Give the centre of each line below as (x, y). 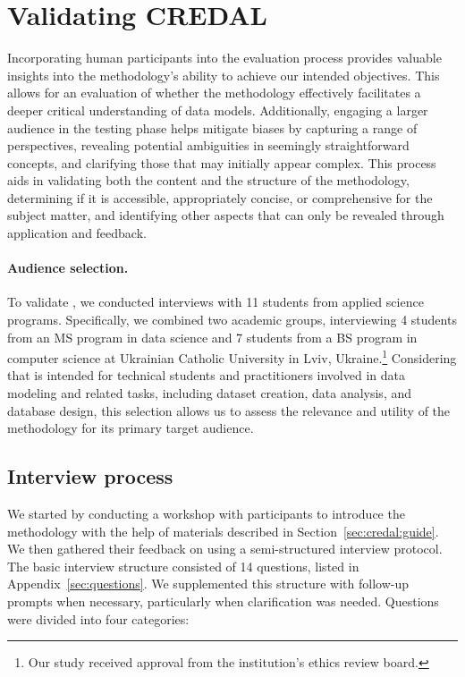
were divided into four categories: (98, 618)
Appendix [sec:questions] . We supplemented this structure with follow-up (208, 584)
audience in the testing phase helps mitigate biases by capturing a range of (212, 127)
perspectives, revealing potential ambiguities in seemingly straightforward (208, 145)
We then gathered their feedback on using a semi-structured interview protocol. (225, 549)
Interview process (90, 476)
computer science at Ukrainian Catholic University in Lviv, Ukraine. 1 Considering (232, 356)
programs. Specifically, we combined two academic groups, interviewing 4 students (232, 320)
